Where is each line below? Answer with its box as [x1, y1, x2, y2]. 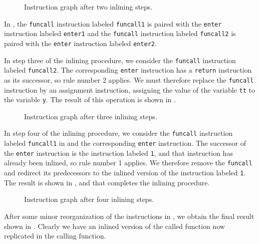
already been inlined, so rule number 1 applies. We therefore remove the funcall [4, 157, 252, 168]
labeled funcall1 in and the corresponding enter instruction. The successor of [4, 138, 246, 148]
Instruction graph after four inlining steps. [24, 194, 154, 204]
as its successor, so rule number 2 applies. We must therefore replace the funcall [4, 74, 254, 85]
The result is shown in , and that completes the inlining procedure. [4, 177, 210, 187]
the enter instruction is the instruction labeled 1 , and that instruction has [4, 147, 233, 158]
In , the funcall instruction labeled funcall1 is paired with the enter [4, 18, 222, 29]
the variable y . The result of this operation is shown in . [4, 94, 176, 105]
